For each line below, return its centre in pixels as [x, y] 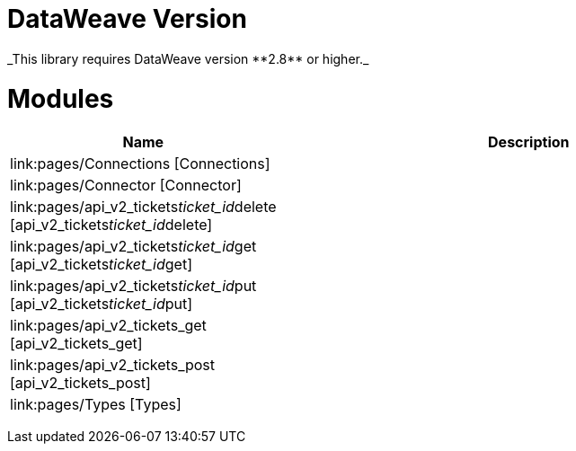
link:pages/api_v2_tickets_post [113, 365]
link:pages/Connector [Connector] [126, 186]
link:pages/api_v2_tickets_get [108, 326]
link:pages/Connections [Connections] [140, 164]
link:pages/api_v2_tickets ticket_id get [133, 247]
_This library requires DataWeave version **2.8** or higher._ [188, 58]
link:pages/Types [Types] [96, 405]
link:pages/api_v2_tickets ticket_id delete [143, 207]
